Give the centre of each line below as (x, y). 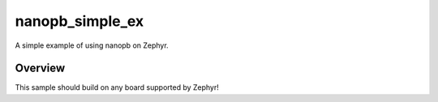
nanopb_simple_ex (79, 21)
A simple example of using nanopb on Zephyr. (92, 45)
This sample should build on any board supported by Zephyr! (117, 87)
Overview (40, 68)
